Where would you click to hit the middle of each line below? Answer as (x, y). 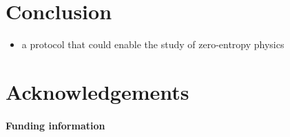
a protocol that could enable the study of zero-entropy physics (153, 44)
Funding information (55, 125)
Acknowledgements (97, 91)
